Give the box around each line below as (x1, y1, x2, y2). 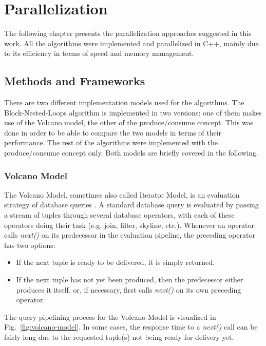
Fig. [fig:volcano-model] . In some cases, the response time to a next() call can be (4, 321, 258, 332)
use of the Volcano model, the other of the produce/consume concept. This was (4, 117, 254, 128)
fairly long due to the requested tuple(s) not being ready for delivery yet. (4, 332, 234, 342)
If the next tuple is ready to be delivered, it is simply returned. (16, 257, 215, 267)
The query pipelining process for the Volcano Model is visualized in (4, 311, 216, 322)
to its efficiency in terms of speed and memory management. (4, 48, 194, 59)
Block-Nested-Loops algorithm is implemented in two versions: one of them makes (4, 107, 262, 118)
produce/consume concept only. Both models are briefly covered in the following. (4, 147, 258, 158)
